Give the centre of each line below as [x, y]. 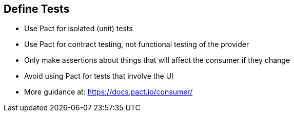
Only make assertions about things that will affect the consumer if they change [157, 60]
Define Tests [37, 9]
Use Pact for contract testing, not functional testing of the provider [137, 44]
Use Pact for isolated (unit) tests [79, 29]
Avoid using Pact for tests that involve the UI [99, 76]
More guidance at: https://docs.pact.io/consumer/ [109, 92]
